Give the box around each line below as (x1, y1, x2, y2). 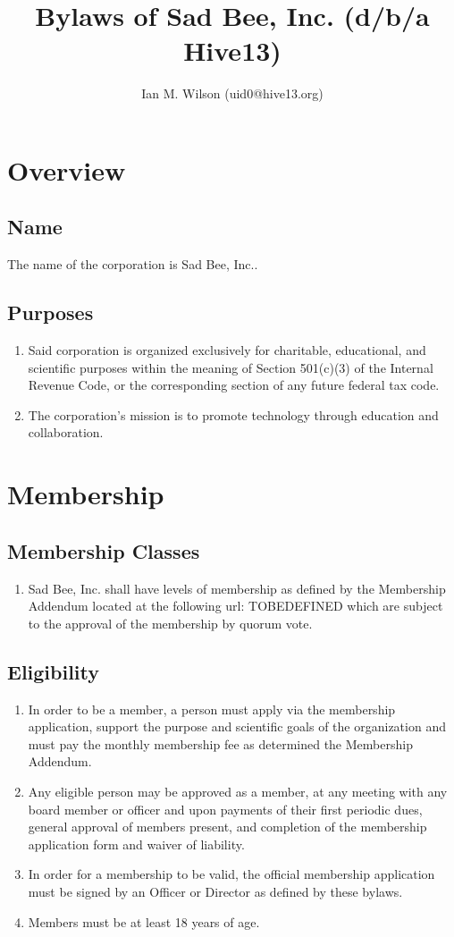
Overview (7, 151, 126, 188)
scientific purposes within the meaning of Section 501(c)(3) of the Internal (28, 358, 433, 376)
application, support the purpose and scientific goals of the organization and (28, 717, 446, 736)
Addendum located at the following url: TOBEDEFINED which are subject (28, 596, 443, 615)
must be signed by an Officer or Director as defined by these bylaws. (28, 882, 403, 900)
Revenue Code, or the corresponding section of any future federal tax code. (28, 376, 440, 394)
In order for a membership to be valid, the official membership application (28, 865, 435, 883)
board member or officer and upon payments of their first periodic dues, (28, 799, 423, 818)
